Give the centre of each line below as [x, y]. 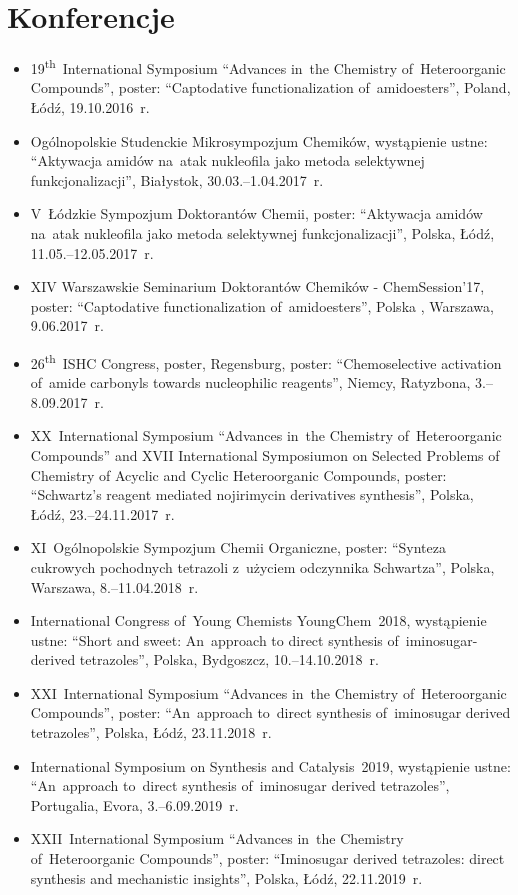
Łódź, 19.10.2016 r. [90, 106]
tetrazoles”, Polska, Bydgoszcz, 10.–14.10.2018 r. [229, 659]
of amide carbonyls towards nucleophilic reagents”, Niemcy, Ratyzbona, [250, 382]
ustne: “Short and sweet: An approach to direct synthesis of [214, 639]
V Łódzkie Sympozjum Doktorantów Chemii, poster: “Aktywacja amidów [256, 213]
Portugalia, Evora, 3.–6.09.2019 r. [134, 804]
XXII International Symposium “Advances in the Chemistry [217, 838]
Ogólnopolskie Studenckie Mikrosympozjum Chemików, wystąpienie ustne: [259, 140]
